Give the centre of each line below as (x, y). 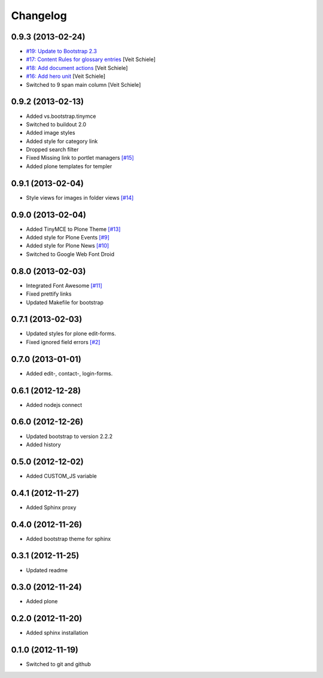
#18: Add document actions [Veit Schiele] (77, 68)
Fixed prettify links (49, 294)
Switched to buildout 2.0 (56, 124)
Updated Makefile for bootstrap (65, 302)
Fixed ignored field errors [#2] (63, 342)
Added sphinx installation (57, 633)
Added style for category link (62, 141)
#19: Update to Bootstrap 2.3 (61, 51)
